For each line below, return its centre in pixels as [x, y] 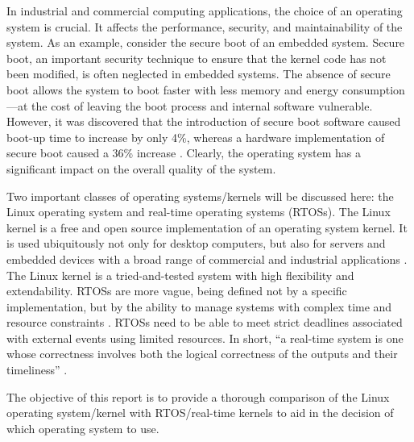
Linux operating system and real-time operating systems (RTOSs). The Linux [199, 212]
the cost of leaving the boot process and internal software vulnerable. [202, 105]
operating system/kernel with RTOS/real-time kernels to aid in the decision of [200, 413]
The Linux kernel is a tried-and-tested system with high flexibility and [180, 275]
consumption [374, 89]
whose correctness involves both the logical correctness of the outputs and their [202, 354]
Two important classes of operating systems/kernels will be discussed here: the [200, 196]
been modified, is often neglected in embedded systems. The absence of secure [199, 74]
